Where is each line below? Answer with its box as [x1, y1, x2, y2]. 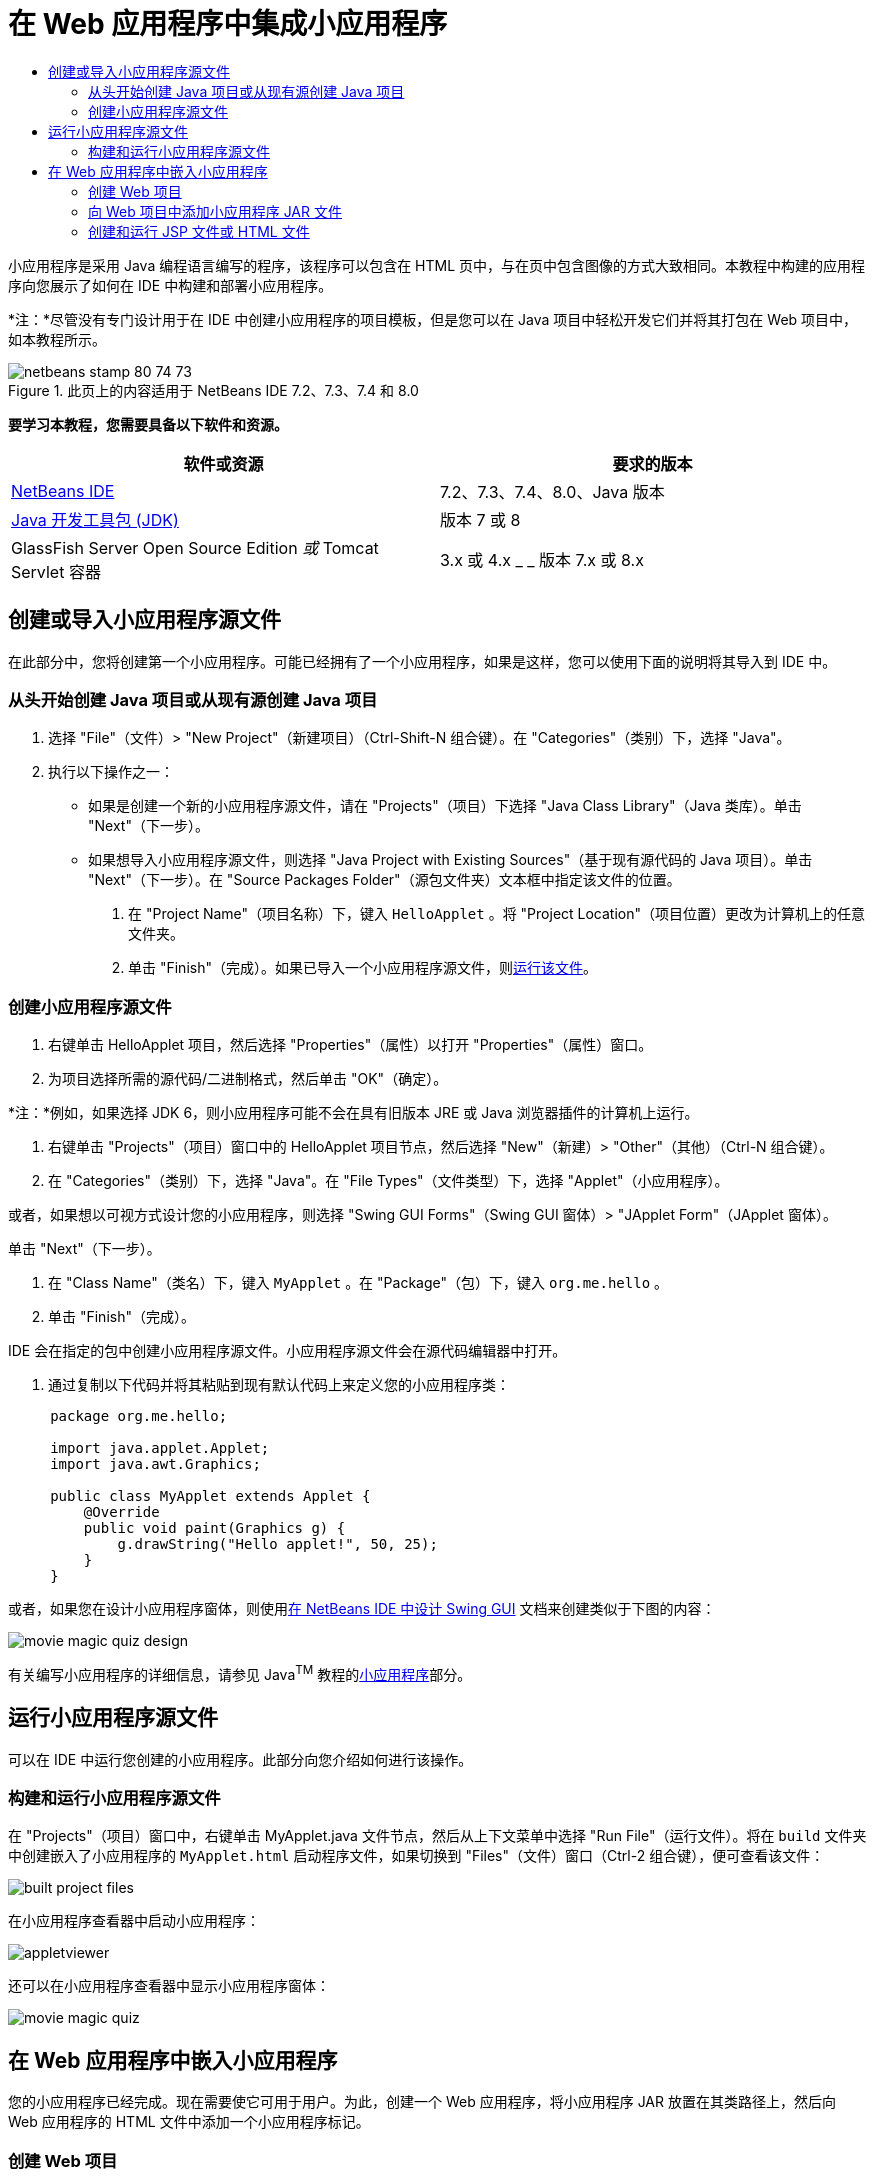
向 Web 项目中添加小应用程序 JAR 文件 [88, 202, 342, 220]
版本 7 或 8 [440, 509, 521, 530]
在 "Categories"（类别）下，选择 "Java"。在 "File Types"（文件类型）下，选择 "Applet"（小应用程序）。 [48, 1172, 729, 1190]
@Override [83, 1504, 160, 1521]
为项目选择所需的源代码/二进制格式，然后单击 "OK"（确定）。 [48, 1070, 448, 1088]
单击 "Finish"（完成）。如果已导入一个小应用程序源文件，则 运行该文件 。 [128, 959, 597, 977]
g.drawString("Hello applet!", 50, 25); [117, 1536, 438, 1553]
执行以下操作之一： [48, 763, 174, 781]
